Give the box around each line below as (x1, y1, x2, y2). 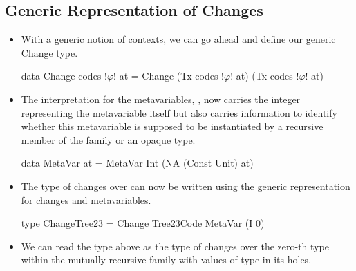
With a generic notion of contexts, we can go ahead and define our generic (21, 32, 336, 46)
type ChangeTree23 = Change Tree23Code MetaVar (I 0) (21, 216, 265, 230)
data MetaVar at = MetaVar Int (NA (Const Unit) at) (21, 156, 254, 170)
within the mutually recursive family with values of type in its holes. (21, 252, 312, 267)
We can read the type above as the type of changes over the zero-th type (21, 239, 329, 253)
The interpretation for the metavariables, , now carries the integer (21, 91, 301, 106)
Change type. (21, 45, 78, 59)
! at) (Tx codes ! (230, 68, 299, 83)
